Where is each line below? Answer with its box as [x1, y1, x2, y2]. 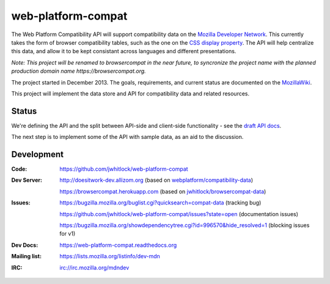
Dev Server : [11, 176, 43, 184]
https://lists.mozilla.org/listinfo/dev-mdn [59, 253, 160, 260]
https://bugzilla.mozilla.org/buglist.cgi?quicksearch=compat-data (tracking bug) [59, 199, 262, 206]
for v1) [59, 230, 76, 237]
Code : [11, 165, 28, 173]
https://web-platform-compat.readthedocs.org [59, 241, 177, 248]
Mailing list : [11, 253, 42, 260]
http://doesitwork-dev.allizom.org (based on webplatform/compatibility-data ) [59, 176, 254, 184]
